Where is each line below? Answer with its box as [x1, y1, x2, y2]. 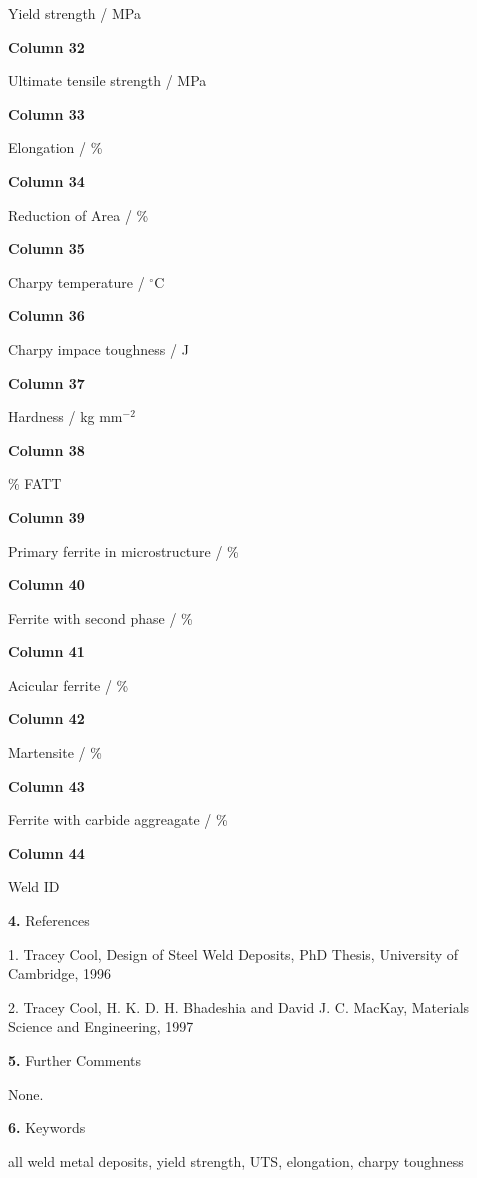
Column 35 [8, 238, 85, 259]
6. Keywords [8, 1117, 86, 1138]
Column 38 [8, 439, 85, 460]
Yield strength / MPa [8, 3, 141, 23]
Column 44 [8, 842, 85, 863]
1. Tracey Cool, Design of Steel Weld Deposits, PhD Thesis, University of [8, 943, 459, 964]
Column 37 [8, 372, 85, 393]
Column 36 [8, 305, 85, 326]
